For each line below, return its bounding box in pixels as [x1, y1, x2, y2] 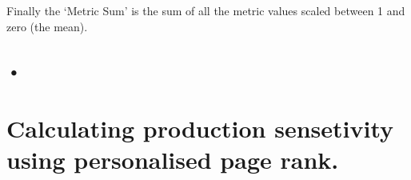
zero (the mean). [6, 18, 88, 34]
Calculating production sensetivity [6, 112, 394, 145]
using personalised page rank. [6, 143, 339, 176]
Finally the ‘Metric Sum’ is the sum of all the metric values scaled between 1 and [6, 2, 405, 18]
